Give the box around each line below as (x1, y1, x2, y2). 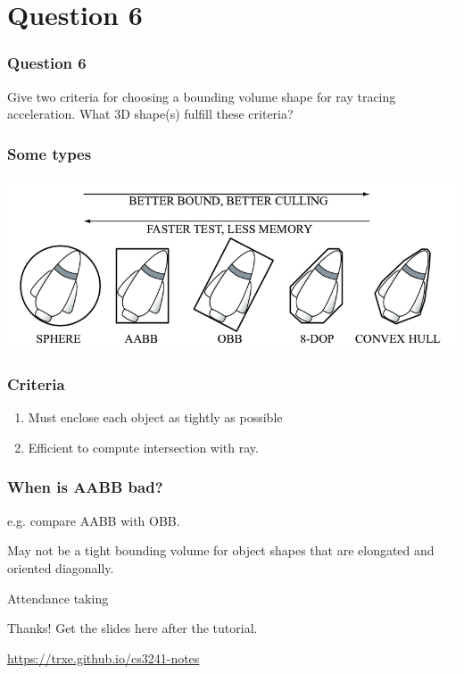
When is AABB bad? (7, 476, 163, 498)
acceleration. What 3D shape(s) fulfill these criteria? (7, 104, 294, 123)
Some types (7, 142, 92, 164)
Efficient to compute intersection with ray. (28, 437, 259, 456)
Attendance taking (7, 588, 109, 607)
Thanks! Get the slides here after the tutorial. (7, 619, 258, 637)
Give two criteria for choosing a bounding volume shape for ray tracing (7, 87, 396, 105)
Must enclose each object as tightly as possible (28, 408, 283, 427)
